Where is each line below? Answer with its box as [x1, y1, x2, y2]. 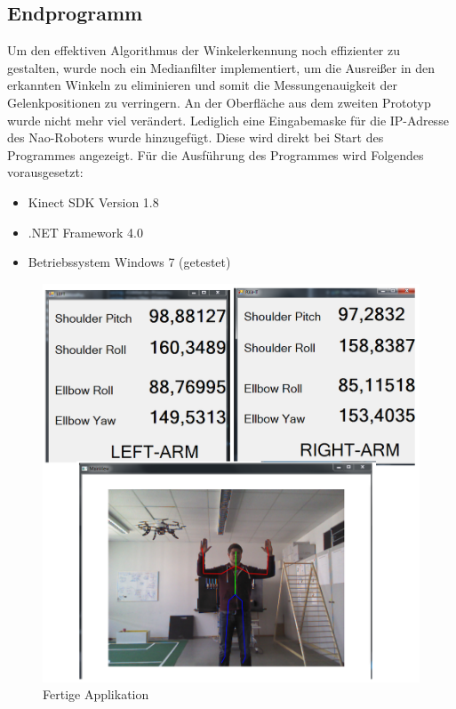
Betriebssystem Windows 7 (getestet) [28, 253, 231, 271]
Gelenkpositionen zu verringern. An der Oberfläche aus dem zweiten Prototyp [7, 93, 431, 111]
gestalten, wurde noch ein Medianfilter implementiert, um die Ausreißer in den [7, 58, 436, 77]
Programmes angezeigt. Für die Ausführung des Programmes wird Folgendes [7, 145, 424, 164]
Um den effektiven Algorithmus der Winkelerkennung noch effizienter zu [7, 41, 400, 60]
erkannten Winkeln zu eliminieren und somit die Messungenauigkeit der [7, 76, 398, 94]
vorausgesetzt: [7, 163, 84, 181]
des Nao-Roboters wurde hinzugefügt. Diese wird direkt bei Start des [7, 128, 384, 147]
